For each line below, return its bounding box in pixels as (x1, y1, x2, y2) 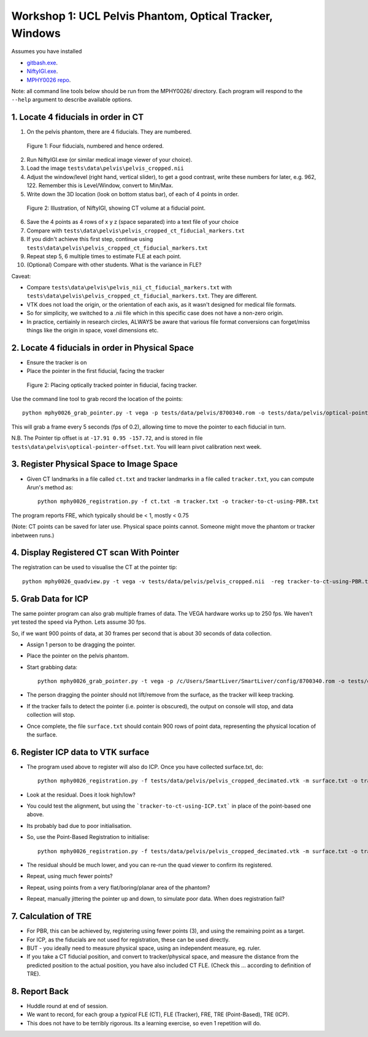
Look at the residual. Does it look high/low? (26, 791, 136, 798)
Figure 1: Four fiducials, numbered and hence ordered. (26, 142, 164, 150)
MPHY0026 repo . (26, 76, 71, 83)
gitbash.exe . (26, 59, 58, 66)
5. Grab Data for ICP (11, 594, 89, 604)
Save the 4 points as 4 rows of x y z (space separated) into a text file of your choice (26, 218, 239, 226)
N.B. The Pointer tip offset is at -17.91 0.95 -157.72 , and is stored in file (11, 434, 203, 442)
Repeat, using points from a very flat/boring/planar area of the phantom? (26, 884, 210, 891)
